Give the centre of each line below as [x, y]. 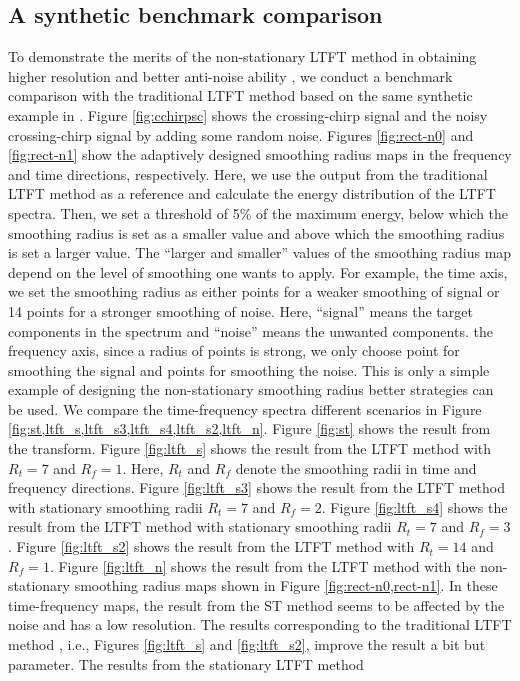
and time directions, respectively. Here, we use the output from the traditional [248, 173]
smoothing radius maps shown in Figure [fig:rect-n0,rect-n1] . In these [286, 585]
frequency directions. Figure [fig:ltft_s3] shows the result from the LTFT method [257, 487]
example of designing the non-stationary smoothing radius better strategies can [251, 389]
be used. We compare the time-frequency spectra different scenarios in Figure [245, 408]
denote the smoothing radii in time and [356, 467]
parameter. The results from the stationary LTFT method [186, 663]
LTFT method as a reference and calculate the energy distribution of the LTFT [252, 193]
